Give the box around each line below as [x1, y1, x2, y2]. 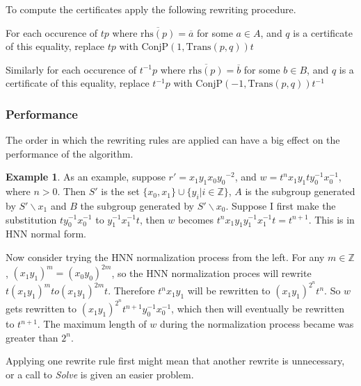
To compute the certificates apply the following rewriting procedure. [6, 2, 296, 16]
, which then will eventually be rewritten [171, 301, 345, 316]
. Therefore [108, 283, 155, 298]
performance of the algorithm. [6, 146, 134, 160]
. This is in [308, 212, 355, 226]
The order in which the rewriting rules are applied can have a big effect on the [6, 133, 340, 147]
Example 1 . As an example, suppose [6, 169, 166, 184]
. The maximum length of [37, 317, 147, 331]
